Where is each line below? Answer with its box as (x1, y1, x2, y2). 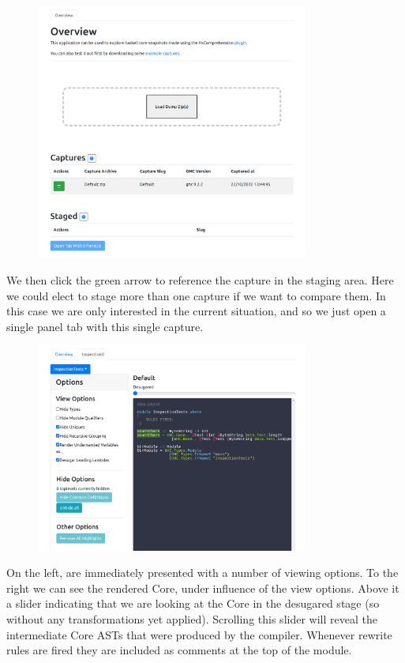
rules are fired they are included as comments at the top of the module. (6, 642, 352, 658)
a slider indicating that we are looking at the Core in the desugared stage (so (6, 595, 380, 612)
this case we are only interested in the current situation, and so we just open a (6, 303, 386, 319)
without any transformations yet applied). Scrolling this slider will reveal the (6, 611, 377, 627)
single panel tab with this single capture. (6, 318, 204, 334)
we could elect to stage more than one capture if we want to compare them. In (6, 287, 386, 303)
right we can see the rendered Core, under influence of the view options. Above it (6, 579, 399, 596)
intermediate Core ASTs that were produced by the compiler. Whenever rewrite (6, 626, 392, 642)
